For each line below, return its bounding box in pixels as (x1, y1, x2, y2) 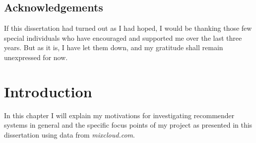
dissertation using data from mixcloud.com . (4, 129, 135, 140)
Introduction (4, 81, 92, 101)
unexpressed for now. (4, 52, 68, 62)
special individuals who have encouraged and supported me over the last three (4, 32, 242, 43)
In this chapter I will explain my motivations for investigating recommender (4, 110, 235, 120)
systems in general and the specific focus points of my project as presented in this (4, 120, 253, 130)
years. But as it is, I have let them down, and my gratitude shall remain (4, 42, 223, 53)
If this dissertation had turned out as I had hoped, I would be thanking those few (4, 23, 252, 33)
